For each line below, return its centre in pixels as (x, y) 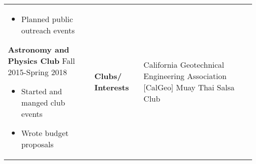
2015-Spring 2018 (38, 72)
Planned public (47, 19)
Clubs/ (108, 76)
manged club (43, 102)
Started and (42, 91)
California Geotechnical (184, 65)
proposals (37, 144)
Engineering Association (185, 76)
